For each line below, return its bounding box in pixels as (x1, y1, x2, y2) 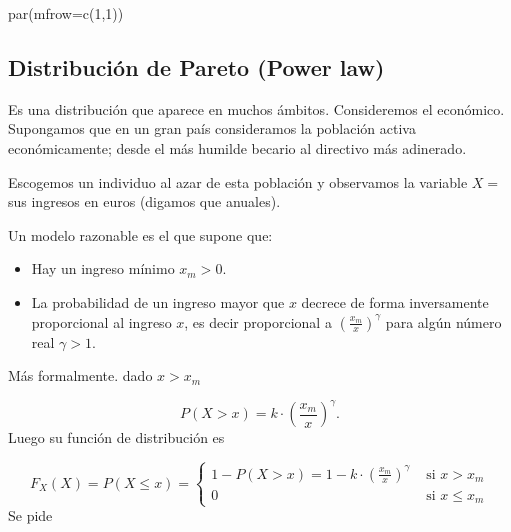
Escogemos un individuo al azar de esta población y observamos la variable (8, 171, 468, 192)
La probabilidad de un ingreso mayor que (31, 291, 285, 312)
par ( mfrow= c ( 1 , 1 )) (8, 3, 124, 23)
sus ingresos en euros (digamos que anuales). (8, 191, 281, 212)
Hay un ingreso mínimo (31, 258, 175, 279)
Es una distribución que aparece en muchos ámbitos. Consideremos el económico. (8, 98, 505, 119)
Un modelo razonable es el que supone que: (8, 224, 273, 245)
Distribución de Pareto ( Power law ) (8, 51, 385, 82)
